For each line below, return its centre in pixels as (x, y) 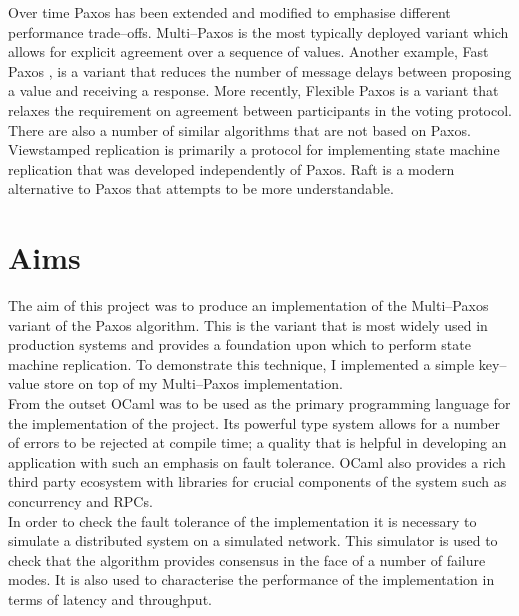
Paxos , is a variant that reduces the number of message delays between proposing (260, 70)
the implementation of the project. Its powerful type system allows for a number (254, 422)
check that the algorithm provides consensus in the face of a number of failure (247, 559)
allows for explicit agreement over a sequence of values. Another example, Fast (248, 51)
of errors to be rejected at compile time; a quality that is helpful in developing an (257, 442)
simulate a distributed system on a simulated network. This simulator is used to (253, 540)
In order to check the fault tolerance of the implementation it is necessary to (242, 520)
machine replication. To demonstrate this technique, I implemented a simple (241, 363)
